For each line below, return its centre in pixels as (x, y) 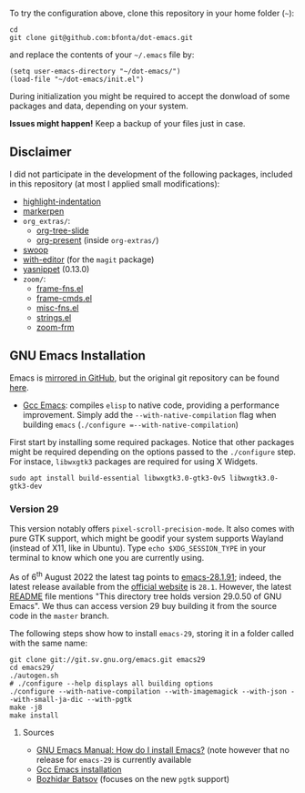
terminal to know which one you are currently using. (107, 557)
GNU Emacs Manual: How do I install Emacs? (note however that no (163, 749)
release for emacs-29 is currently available (114, 759)
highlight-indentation (62, 201)
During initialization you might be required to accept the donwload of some (150, 96)
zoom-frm (55, 327)
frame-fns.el (60, 288)
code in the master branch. (59, 615)
